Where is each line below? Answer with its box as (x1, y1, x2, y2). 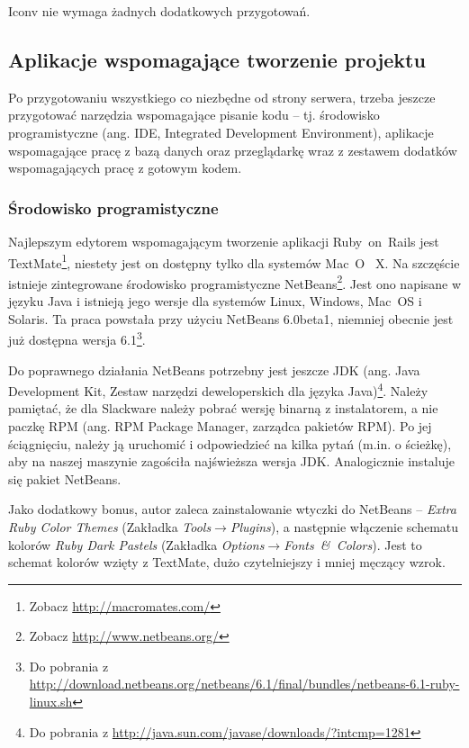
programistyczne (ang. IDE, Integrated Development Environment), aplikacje (8, 122, 434, 141)
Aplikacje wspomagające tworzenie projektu (8, 45, 426, 73)
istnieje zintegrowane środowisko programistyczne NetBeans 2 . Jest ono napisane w (8, 271, 462, 293)
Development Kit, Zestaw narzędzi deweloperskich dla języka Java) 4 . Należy (8, 379, 428, 400)
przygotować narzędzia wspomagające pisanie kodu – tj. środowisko (8, 105, 380, 124)
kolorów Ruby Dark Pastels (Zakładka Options (8, 535, 265, 554)
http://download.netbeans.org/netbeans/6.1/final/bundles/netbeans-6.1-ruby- (29, 674, 460, 693)
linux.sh (29, 692, 73, 711)
